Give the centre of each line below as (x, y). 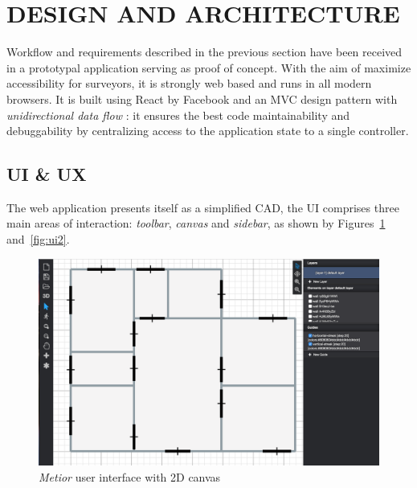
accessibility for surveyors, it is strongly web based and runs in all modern (189, 83)
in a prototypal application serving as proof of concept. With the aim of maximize (209, 67)
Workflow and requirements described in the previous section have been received (204, 52)
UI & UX (47, 174)
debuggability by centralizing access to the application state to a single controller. (208, 131)
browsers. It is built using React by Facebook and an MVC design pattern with (202, 98)
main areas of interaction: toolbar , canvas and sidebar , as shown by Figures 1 (196, 223)
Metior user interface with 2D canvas (130, 476)
